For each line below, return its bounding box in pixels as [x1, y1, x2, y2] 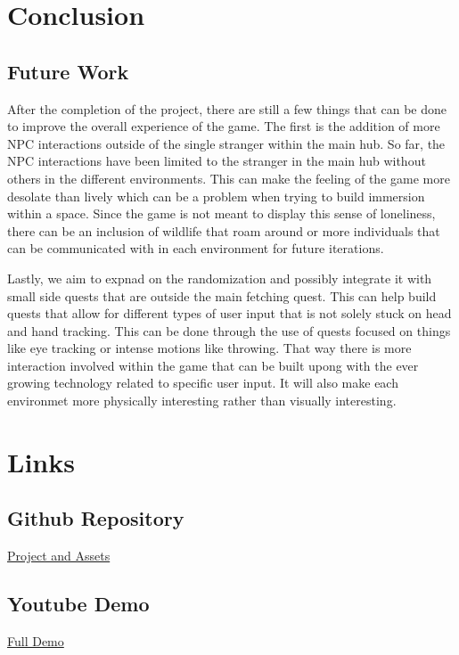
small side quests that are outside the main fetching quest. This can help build [7, 286, 437, 305]
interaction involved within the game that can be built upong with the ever [7, 356, 419, 374]
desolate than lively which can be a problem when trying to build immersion [7, 186, 425, 205]
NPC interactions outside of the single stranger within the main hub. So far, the [7, 134, 446, 152]
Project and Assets [7, 546, 111, 565]
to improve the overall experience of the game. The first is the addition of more [7, 117, 440, 135]
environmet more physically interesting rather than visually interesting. [7, 391, 397, 410]
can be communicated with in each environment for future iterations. [7, 239, 384, 258]
